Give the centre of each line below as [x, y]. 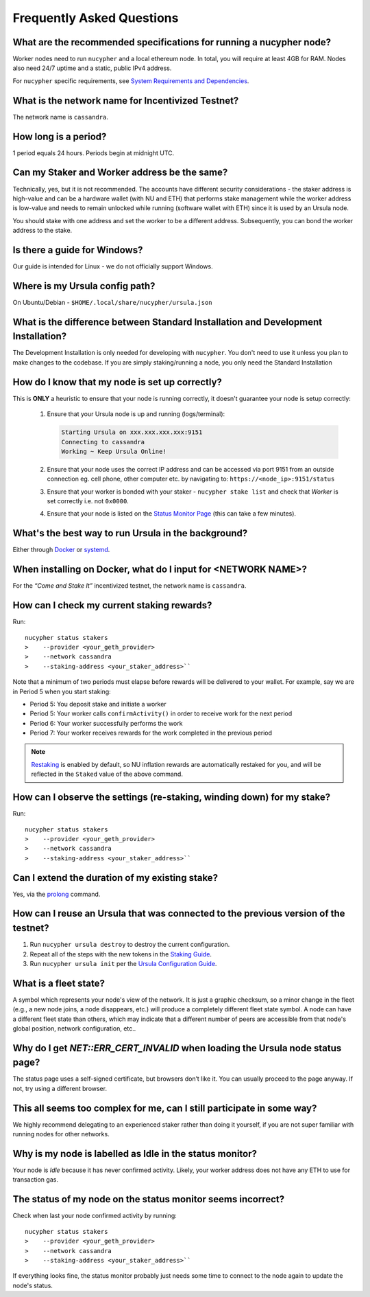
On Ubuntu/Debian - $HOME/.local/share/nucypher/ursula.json [112, 302]
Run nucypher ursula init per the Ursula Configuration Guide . [123, 963]
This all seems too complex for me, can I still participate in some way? [165, 1108]
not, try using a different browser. [60, 1088]
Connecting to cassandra [103, 442]
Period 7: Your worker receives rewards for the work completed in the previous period [151, 733]
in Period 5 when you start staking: [62, 691]
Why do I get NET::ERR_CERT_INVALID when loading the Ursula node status [177, 1048]
